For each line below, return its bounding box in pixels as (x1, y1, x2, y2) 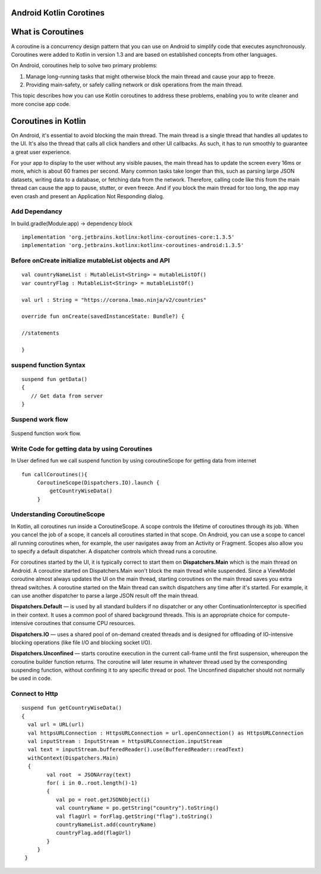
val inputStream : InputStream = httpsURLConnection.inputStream (27, 738, 222, 744)
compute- (265, 611, 291, 619)
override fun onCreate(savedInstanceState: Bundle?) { (21, 313, 185, 320)
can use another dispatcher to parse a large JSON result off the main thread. (11, 592, 199, 599)
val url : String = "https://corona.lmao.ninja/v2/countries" (21, 296, 207, 303)
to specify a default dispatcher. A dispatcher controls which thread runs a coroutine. (11, 548, 218, 555)
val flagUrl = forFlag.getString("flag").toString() (55, 813, 213, 820)
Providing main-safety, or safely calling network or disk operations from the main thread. (26, 81, 243, 89)
